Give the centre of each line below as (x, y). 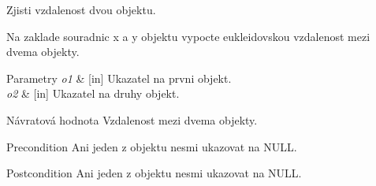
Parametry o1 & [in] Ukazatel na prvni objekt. (119, 78)
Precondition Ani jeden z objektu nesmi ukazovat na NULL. (152, 146)
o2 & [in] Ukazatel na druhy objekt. (93, 93)
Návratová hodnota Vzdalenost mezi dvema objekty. (132, 119)
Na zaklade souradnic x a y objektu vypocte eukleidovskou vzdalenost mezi (188, 36)
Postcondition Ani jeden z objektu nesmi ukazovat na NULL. (154, 173)
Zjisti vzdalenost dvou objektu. (81, 9)
